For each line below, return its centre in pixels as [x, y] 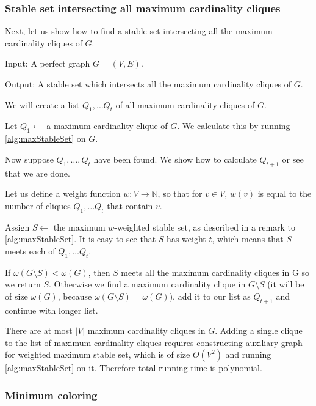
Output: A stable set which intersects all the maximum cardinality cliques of [148, 84]
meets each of [30, 250]
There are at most [39, 330]
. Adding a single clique [259, 330]
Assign [17, 227]
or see [293, 159]
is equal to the [285, 194]
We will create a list [42, 104]
